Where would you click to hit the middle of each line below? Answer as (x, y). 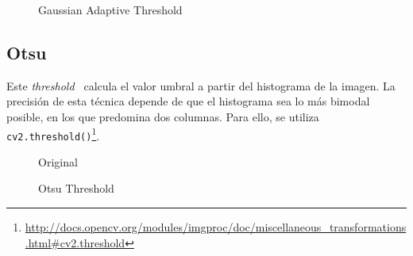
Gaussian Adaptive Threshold (110, 10)
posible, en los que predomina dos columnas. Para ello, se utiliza (163, 116)
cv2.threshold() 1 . (53, 134)
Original (58, 161)
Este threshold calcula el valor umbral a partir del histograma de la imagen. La (201, 85)
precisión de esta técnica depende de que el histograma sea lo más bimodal (188, 101)
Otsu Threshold (76, 188)
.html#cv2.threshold (75, 242)
